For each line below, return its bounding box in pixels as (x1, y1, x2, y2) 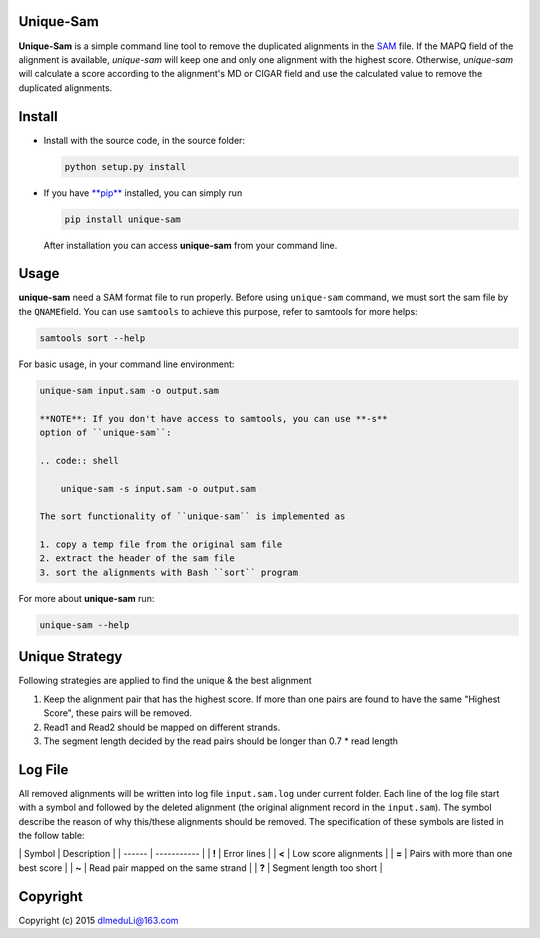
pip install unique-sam (64, 213, 182, 225)
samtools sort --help (39, 332, 146, 344)
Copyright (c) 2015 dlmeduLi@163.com (18, 914, 179, 926)
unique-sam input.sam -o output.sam (39, 385, 220, 396)
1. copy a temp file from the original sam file (39, 539, 283, 550)
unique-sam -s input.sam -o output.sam (60, 483, 257, 494)
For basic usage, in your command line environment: (18, 358, 235, 370)
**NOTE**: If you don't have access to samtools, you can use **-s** (39, 413, 388, 424)
